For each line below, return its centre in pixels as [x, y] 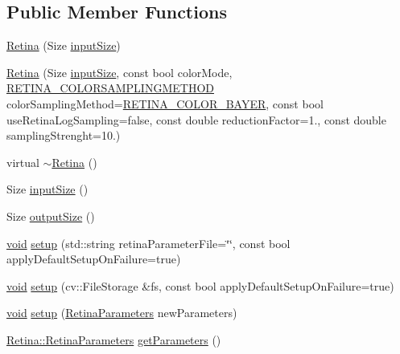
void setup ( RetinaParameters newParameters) [122, 313]
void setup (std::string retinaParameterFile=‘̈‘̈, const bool [148, 243]
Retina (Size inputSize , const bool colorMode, [120, 72]
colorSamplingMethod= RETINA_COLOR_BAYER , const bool [165, 103]
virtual [23, 162]
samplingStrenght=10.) [64, 135]
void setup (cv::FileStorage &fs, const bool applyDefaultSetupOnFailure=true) [200, 285]
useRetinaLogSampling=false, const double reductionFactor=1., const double [196, 119]
